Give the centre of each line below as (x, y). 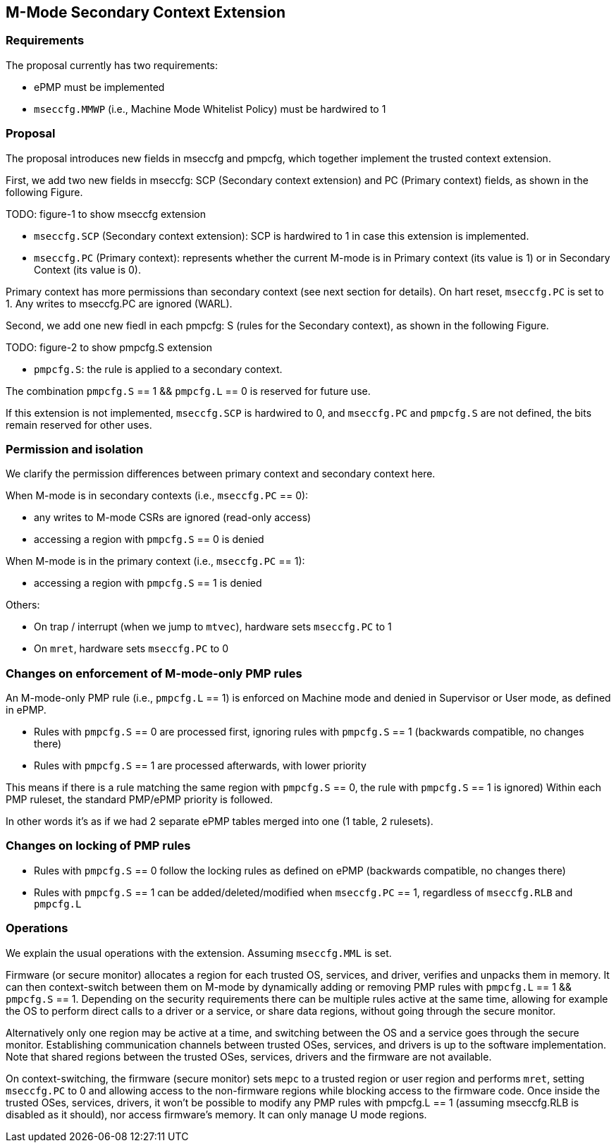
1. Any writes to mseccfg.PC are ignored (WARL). (119, 303)
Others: (23, 605)
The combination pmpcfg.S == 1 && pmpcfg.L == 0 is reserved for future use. (188, 391)
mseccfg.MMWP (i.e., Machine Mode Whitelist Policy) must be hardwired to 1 (210, 109)
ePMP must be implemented (99, 87)
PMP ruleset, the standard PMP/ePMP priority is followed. (139, 800)
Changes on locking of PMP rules (98, 846)
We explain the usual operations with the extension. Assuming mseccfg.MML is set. (199, 953)
